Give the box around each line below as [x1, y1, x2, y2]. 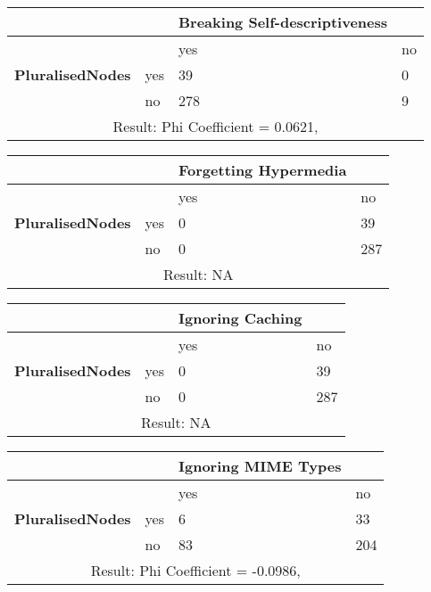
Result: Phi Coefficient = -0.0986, [90, 560, 301, 580]
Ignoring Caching [178, 308, 303, 328]
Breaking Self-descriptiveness [178, 12, 388, 32]
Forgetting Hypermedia [178, 160, 347, 180]
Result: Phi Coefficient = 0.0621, [112, 116, 319, 136]
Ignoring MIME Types [178, 456, 342, 476]
